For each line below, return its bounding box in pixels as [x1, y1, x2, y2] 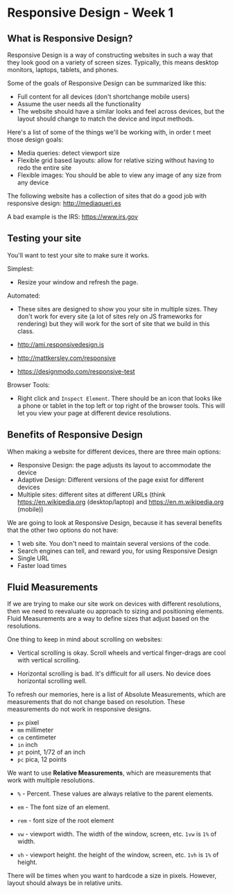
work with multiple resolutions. [7, 776, 95, 784]
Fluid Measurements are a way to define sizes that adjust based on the [7, 614, 209, 623]
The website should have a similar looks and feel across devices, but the [17, 108, 225, 115]
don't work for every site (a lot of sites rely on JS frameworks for [17, 312, 202, 320]
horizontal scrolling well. [17, 677, 87, 685]
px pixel [17, 719, 40, 727]
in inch [17, 741, 38, 749]
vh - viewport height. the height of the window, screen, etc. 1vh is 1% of [17, 851, 219, 859]
